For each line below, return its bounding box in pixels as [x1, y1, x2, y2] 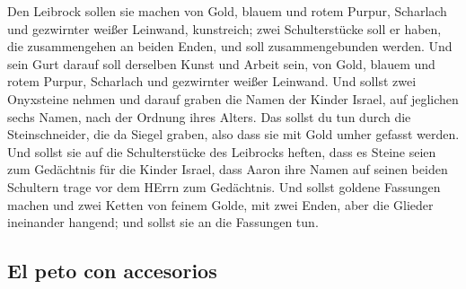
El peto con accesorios [7, 257, 217, 285]
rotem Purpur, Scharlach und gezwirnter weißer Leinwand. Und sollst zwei [7, 72, 417, 91]
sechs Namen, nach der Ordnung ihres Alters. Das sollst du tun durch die [7, 107, 411, 126]
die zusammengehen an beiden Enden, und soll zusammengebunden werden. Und [7, 37, 453, 56]
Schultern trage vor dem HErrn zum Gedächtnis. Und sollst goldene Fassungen [7, 177, 441, 196]
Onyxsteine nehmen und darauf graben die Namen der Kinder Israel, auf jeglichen [7, 89, 459, 108]
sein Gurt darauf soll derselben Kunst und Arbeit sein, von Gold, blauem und [7, 54, 435, 73]
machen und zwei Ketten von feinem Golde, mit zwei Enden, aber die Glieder [7, 195, 434, 214]
